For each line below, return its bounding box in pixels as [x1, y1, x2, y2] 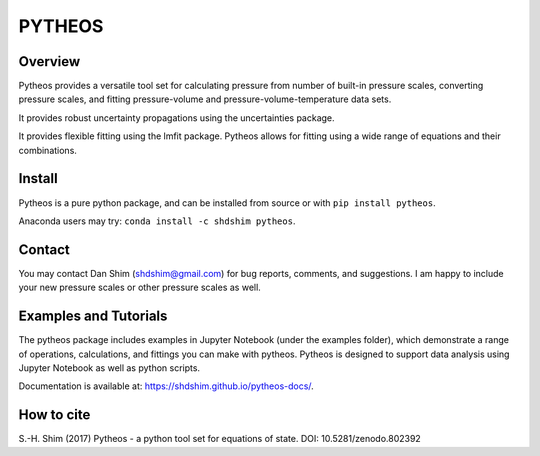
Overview [18, 53, 81, 70]
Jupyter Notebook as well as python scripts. [18, 361, 200, 374]
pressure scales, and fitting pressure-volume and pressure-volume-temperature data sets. [18, 93, 392, 105]
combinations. [18, 144, 77, 156]
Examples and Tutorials [18, 308, 168, 325]
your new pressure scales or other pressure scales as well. [18, 281, 262, 294]
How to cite [18, 406, 91, 424]
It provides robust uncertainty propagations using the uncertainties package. [18, 111, 335, 124]
